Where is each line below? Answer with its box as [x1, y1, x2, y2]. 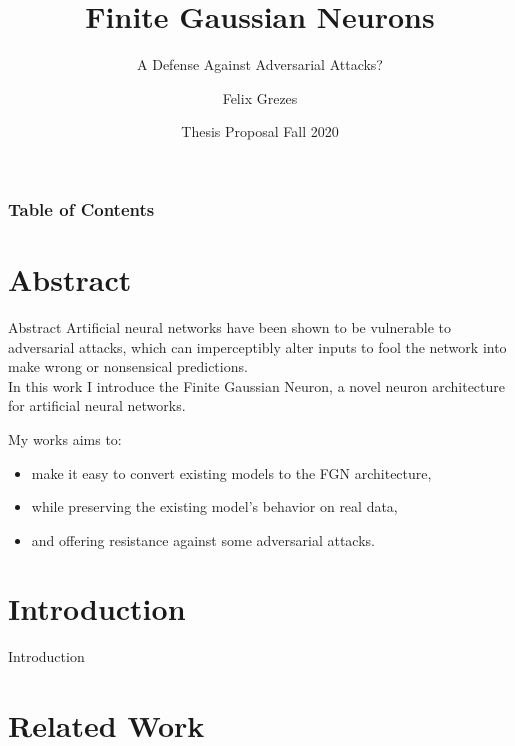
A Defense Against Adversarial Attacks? [137, 54, 383, 75]
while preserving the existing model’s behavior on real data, [31, 496, 398, 517]
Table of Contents [8, 196, 155, 221]
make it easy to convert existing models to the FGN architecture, [31, 462, 432, 483]
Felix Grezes [222, 87, 298, 108]
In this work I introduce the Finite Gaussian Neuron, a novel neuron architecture [8, 375, 505, 396]
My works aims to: [8, 428, 122, 449]
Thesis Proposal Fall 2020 [181, 121, 339, 142]
